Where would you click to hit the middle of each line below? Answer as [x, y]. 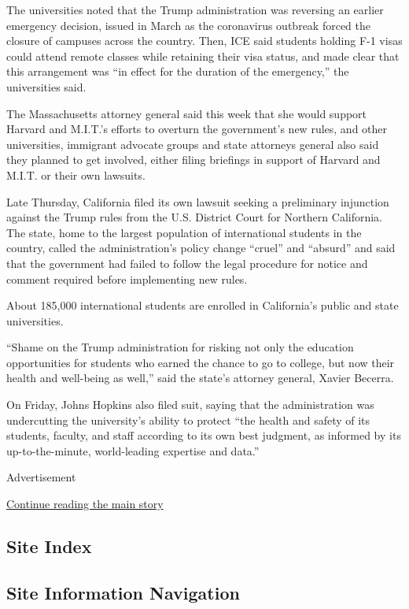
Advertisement [41, 477]
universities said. [46, 86]
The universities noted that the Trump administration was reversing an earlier [195, 9]
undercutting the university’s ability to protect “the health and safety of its [188, 420]
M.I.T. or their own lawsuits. [76, 175]
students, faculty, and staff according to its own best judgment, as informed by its [204, 435]
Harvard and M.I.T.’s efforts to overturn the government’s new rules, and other [197, 129]
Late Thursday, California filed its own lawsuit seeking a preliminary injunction [198, 201]
